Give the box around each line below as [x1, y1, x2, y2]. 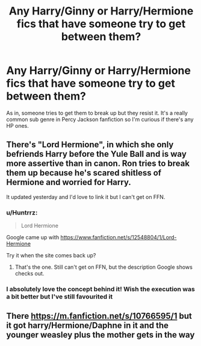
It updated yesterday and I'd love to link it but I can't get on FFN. [6, 193, 165, 200]
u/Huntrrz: [6, 208, 38, 216]
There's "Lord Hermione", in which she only [6, 140, 174, 150]
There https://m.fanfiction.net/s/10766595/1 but [6, 311, 193, 321]
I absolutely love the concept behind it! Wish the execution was [6, 285, 196, 293]
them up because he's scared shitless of [6, 168, 161, 178]
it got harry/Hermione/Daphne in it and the [6, 321, 169, 331]
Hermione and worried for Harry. [6, 177, 131, 187]
